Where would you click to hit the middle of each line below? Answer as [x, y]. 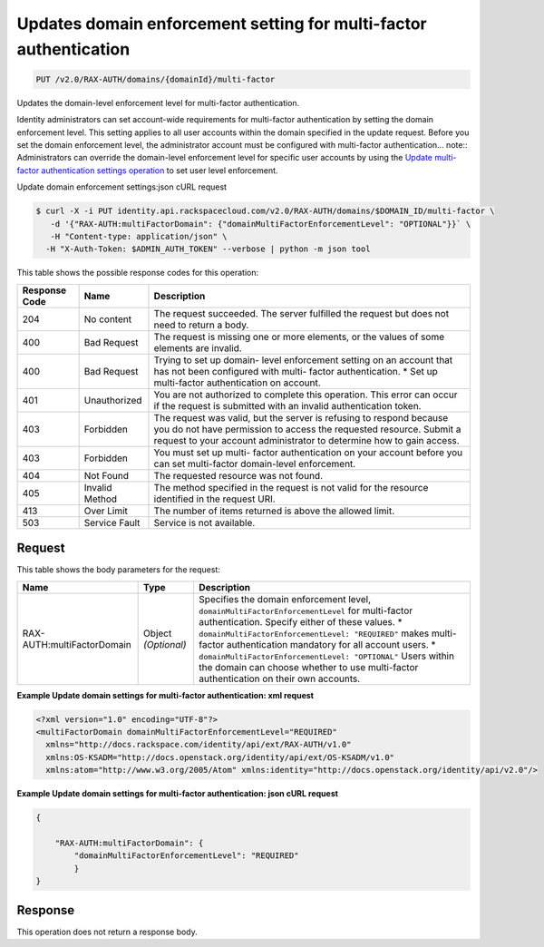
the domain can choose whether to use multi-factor [309, 667]
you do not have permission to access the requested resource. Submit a [307, 429]
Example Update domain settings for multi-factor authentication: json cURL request [178, 794]
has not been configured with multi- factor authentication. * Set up [296, 371]
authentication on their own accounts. [280, 679]
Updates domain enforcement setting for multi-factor [222, 24]
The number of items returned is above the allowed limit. [274, 511]
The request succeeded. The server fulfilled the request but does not [301, 313]
